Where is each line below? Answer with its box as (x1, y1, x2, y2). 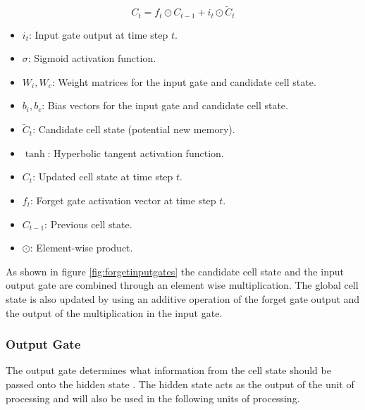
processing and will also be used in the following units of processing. (6, 390, 300, 405)
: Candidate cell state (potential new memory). (32, 122, 235, 137)
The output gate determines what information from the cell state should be (6, 363, 331, 378)
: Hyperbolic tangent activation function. (47, 145, 224, 160)
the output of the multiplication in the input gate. (6, 305, 223, 320)
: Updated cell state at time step (32, 169, 173, 184)
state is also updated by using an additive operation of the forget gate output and (6, 292, 360, 306)
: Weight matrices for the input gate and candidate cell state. (51, 74, 316, 89)
